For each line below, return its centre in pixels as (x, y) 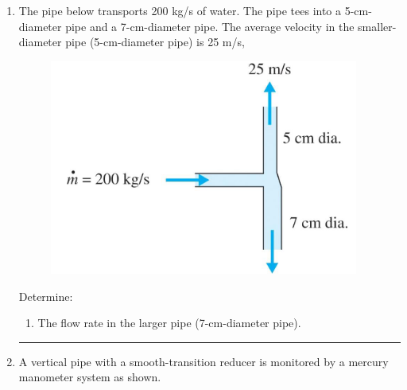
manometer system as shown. (90, 377)
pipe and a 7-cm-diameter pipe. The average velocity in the (210, 26)
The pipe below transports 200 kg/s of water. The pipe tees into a (180, 10)
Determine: (46, 296)
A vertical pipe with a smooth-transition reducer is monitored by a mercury (203, 361)
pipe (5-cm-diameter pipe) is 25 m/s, (155, 42)
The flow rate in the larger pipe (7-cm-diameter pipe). (169, 323)
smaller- (377, 26)
